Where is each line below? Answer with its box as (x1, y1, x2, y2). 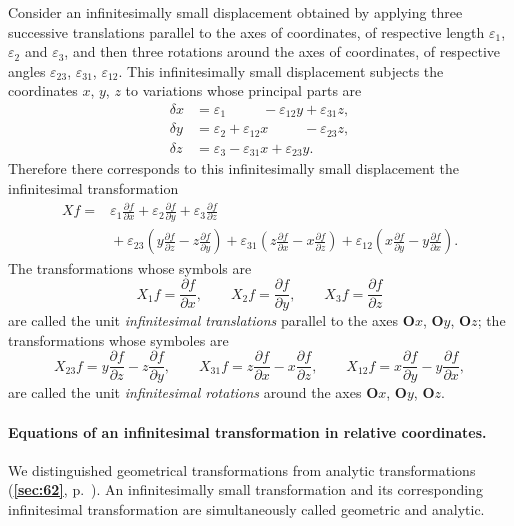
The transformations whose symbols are (8, 257, 252, 278)
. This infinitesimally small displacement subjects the (118, 60, 444, 81)
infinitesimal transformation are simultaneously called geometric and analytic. (8, 498, 485, 519)
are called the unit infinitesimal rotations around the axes (8, 382, 362, 403)
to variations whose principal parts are (125, 80, 362, 101)
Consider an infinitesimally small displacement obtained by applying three (8, 2, 463, 22)
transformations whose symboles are (8, 329, 229, 350)
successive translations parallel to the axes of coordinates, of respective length (8, 21, 485, 42)
